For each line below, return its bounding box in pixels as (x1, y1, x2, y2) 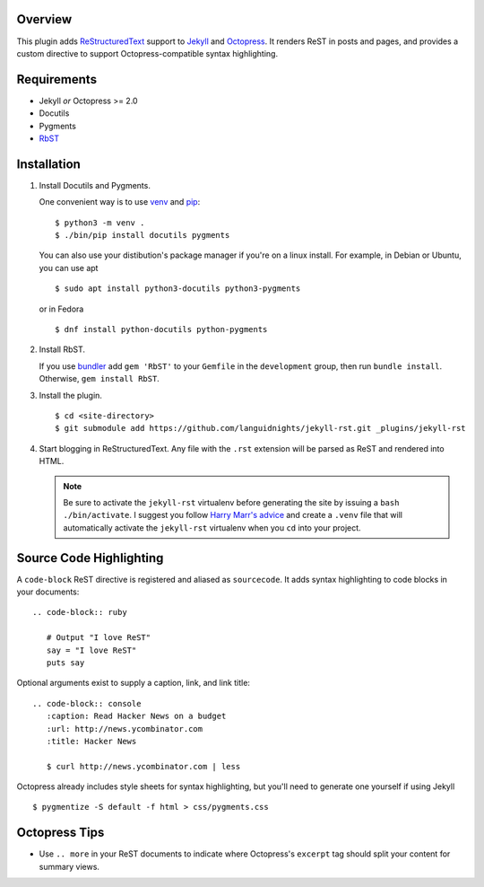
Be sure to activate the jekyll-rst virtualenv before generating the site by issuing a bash (63, 496, 400, 507)
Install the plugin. (39, 390, 103, 400)
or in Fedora (39, 303, 84, 314)
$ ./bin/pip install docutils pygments (55, 230, 230, 241)
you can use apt (39, 262, 99, 273)
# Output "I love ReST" (46, 633, 151, 643)
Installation (16, 156, 81, 171)
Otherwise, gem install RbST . (39, 373, 160, 384)
